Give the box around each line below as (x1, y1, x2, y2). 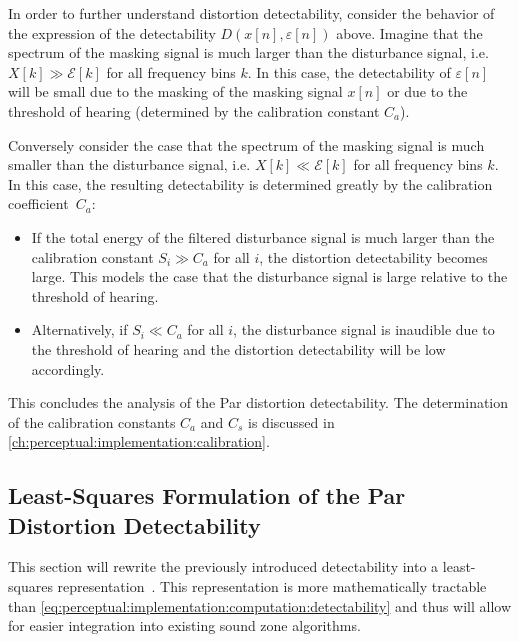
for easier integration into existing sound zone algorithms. (8, 615, 361, 636)
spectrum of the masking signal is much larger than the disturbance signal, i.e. (8, 42, 489, 63)
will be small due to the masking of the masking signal (8, 81, 343, 102)
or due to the (387, 81, 468, 102)
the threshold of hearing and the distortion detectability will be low (31, 338, 446, 359)
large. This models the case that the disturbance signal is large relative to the (31, 266, 508, 287)
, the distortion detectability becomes (259, 246, 488, 267)
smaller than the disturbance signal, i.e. (8, 154, 251, 175)
